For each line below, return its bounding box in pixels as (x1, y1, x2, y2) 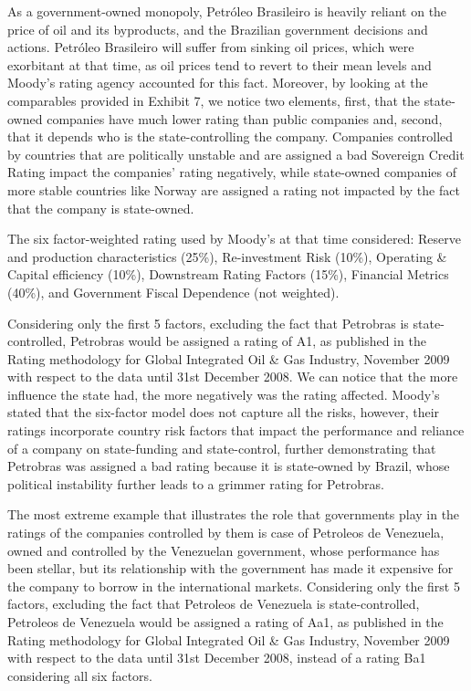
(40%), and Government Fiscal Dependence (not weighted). (7, 282, 340, 301)
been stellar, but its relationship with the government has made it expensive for (7, 559, 454, 578)
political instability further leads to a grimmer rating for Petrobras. (7, 474, 385, 493)
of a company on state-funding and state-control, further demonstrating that (7, 438, 436, 457)
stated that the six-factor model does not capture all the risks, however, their (7, 403, 440, 422)
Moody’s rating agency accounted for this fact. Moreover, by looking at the (7, 73, 428, 92)
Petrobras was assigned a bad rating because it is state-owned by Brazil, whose (7, 456, 450, 476)
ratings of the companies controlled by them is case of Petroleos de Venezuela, (7, 523, 445, 542)
